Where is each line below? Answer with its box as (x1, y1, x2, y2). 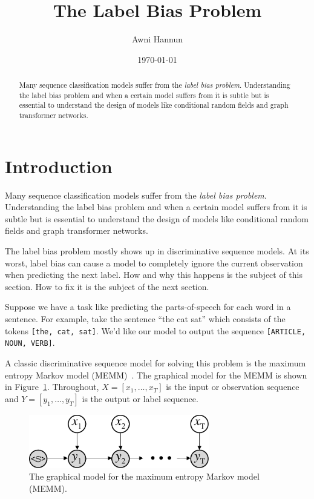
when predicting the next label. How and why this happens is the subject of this (5, 268, 303, 281)
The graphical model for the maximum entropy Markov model (29, 470, 260, 483)
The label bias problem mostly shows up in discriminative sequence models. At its (5, 245, 309, 257)
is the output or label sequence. (82, 392, 198, 405)
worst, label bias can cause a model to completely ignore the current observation (5, 256, 303, 269)
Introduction (5, 153, 113, 178)
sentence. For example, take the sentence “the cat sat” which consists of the (5, 312, 286, 325)
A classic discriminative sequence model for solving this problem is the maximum (5, 356, 306, 369)
